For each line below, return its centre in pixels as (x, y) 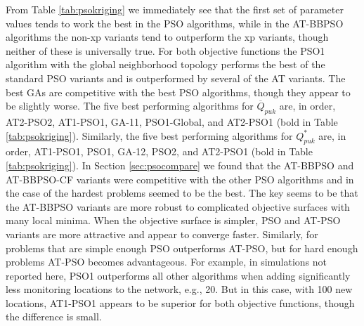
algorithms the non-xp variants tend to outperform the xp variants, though (167, 37)
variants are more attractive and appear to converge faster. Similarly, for (162, 234)
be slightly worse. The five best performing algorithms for (130, 106)
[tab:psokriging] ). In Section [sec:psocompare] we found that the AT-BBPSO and (180, 165)
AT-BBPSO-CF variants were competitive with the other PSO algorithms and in (180, 179)
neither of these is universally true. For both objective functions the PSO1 (165, 50)
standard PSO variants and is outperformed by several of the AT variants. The (176, 78)
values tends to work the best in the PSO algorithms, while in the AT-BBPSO (175, 23)
